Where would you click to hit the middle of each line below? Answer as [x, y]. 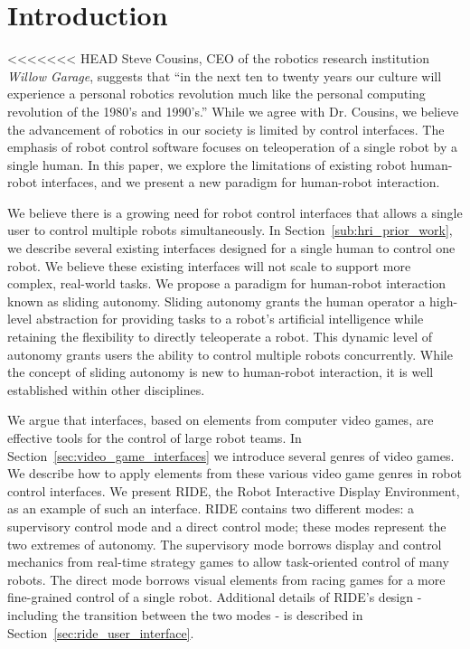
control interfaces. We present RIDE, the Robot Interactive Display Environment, [234, 490]
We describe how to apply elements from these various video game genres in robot [235, 473]
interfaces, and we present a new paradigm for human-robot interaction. [240, 182]
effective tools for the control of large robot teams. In [155, 437]
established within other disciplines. [106, 389]
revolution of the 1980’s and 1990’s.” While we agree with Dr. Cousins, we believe [233, 111]
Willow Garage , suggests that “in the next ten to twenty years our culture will [225, 75]
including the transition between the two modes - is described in [185, 614]
